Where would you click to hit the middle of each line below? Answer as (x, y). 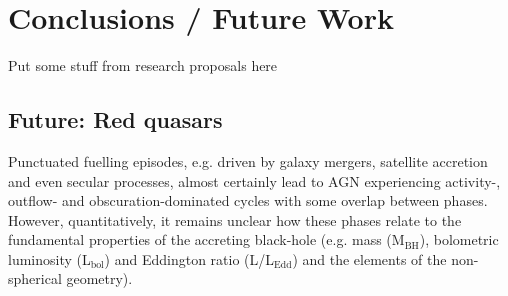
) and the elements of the (369, 258)
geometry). (99, 278)
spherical (35, 278)
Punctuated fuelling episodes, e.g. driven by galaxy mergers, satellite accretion (248, 160)
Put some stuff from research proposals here (143, 65)
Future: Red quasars (115, 119)
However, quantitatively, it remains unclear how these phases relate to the (235, 219)
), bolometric (459, 239)
